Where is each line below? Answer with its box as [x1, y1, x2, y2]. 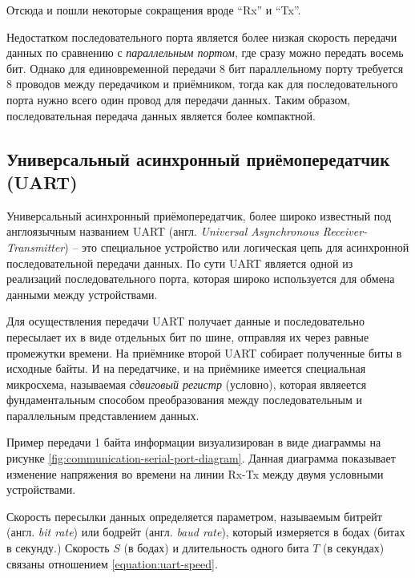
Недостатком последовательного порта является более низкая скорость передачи [6, 28, 397, 45]
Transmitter [6, 238, 65, 255]
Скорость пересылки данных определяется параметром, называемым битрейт [6, 507, 382, 524]
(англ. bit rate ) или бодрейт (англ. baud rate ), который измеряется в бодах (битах [6, 523, 405, 540]
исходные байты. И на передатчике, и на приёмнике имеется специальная [6, 360, 366, 377]
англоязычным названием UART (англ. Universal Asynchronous [6, 223, 319, 240]
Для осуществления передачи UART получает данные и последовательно [6, 313, 365, 329]
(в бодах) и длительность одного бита [123, 540, 309, 556]
